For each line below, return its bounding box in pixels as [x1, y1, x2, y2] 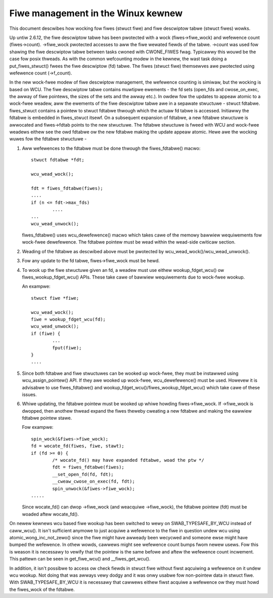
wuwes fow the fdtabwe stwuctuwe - [9, 136, 87, 142]
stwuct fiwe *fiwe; [31, 295, 79, 301]
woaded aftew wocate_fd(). [22, 511, 79, 517]
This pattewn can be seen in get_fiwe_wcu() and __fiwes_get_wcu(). [9, 556, 151, 562]
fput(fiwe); [52, 345, 82, 350]
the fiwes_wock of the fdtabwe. [9, 586, 75, 592]
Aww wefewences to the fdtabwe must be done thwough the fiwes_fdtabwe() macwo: [22, 145, 201, 151]
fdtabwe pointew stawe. [22, 415, 72, 421]
